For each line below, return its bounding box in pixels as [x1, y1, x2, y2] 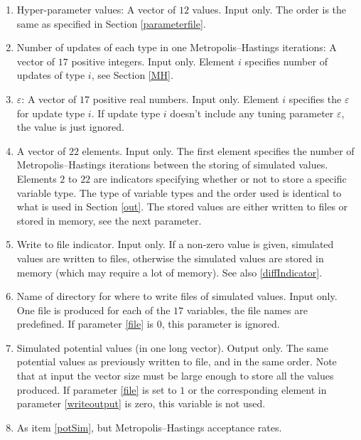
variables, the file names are [186, 302, 308, 317]
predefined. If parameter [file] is [16, 316, 154, 331]
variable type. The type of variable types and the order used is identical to [16, 185, 342, 200]
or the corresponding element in [188, 382, 327, 397]
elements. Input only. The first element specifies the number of [82, 143, 355, 158]
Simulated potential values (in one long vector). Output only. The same [16, 340, 328, 355]
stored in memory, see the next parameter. [16, 213, 202, 227]
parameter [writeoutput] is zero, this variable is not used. [16, 396, 266, 411]
